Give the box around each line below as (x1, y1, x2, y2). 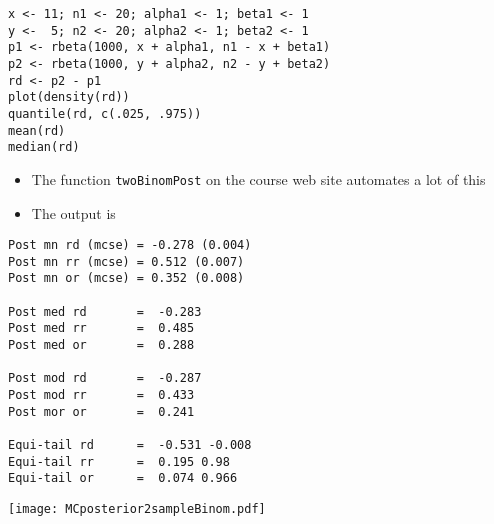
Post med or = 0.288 (8, 338, 195, 353)
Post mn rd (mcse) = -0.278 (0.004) (8, 238, 252, 253)
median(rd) (8, 140, 80, 155)
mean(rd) (8, 123, 66, 138)
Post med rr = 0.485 (8, 321, 195, 336)
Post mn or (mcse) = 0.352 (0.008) (8, 271, 245, 286)
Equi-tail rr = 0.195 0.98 (8, 454, 230, 469)
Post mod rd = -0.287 (8, 371, 202, 386)
